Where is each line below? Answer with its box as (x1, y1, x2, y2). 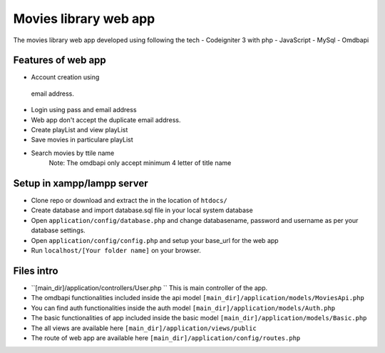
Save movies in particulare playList (31, 136, 133, 144)
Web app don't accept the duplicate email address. (31, 115, 181, 124)
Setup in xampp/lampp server (13, 177, 149, 189)
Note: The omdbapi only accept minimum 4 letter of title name (48, 159, 232, 167)
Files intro (13, 264, 58, 277)
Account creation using (31, 73, 100, 81)
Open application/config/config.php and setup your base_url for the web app (31, 236, 279, 244)
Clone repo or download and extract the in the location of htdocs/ (31, 197, 227, 205)
